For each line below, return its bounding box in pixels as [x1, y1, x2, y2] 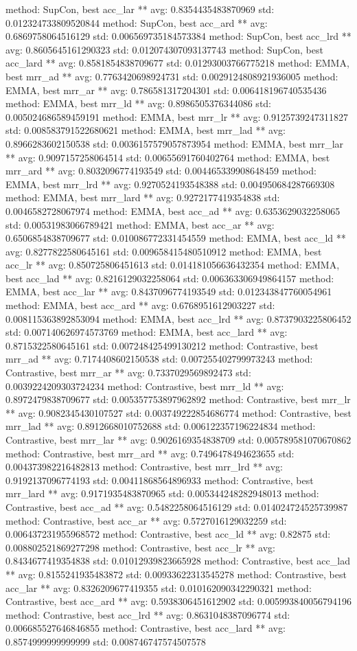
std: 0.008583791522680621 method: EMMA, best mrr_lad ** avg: [5, 123, 286, 137]
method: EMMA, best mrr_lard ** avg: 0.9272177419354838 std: [5, 190, 280, 205]
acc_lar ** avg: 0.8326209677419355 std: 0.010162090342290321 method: [5, 580, 312, 595]
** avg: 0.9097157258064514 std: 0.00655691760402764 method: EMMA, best [5, 150, 330, 164]
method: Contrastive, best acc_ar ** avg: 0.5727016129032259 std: [5, 513, 287, 527]
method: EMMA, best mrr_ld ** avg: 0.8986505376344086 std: [5, 96, 272, 111]
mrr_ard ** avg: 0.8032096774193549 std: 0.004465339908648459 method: [5, 163, 316, 178]
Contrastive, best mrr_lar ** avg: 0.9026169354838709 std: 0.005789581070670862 [5, 433, 352, 446]
